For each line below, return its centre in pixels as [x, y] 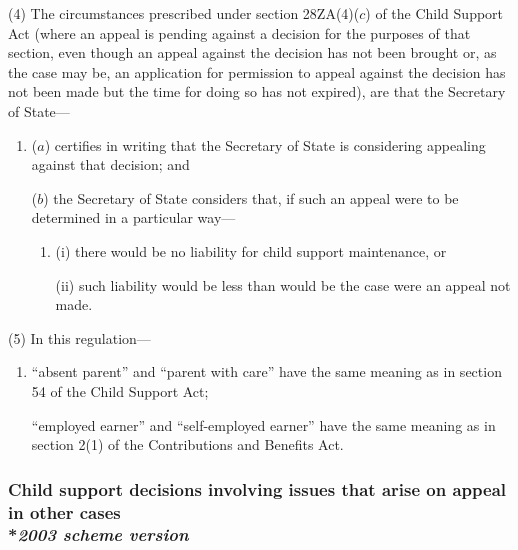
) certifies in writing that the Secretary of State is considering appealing [265, 144]
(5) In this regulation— [79, 337]
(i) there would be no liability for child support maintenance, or [251, 250]
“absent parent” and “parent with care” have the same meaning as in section [266, 371]
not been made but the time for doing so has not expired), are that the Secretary [257, 91]
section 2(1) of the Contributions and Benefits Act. [187, 444]
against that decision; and [110, 164]
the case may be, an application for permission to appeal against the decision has [257, 71]
